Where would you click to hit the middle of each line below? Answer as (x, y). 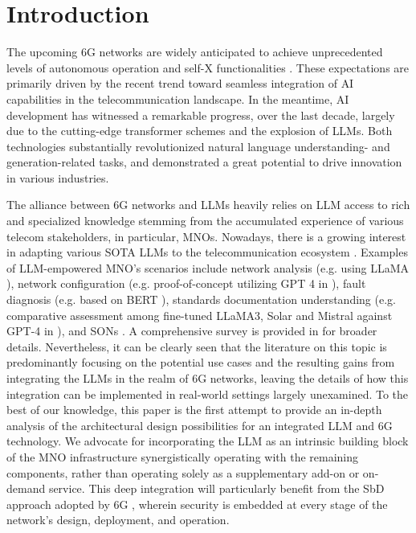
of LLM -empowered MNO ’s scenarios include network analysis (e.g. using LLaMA (208, 267)
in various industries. (58, 177)
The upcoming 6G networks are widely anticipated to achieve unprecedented (195, 52)
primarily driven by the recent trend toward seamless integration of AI (180, 83)
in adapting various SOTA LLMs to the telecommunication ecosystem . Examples (207, 252)
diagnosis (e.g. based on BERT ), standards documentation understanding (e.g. (201, 299)
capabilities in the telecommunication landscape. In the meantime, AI (178, 98)
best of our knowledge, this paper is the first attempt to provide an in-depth (194, 410)
